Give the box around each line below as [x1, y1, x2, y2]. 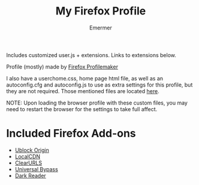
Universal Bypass [14, 165, 58, 172]
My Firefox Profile [55, 4, 146, 18]
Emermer [89, 24, 113, 31]
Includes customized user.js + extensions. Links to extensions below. [6, 51, 177, 58]
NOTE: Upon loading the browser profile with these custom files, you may [6, 99, 188, 106]
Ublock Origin [14, 146, 49, 154]
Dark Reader [14, 172, 46, 179]
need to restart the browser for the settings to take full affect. [6, 105, 158, 112]
